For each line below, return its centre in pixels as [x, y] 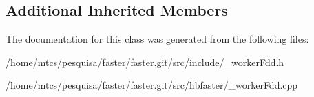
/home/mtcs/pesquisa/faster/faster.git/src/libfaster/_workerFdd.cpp [152, 85]
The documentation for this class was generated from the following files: [157, 39]
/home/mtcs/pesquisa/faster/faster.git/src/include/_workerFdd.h [145, 62]
